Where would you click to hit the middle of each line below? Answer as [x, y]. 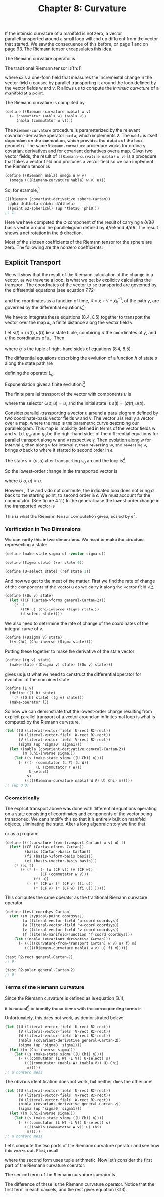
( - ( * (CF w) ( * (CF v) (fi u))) [61, 884]
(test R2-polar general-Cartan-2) [40, 970]
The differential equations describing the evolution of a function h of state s [81, 358]
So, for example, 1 [23, 190]
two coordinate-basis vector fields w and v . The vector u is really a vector [79, 418]
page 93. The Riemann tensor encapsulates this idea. [59, 49]
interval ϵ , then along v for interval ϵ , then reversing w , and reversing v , [76, 445]
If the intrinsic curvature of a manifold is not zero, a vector [64, 34]
